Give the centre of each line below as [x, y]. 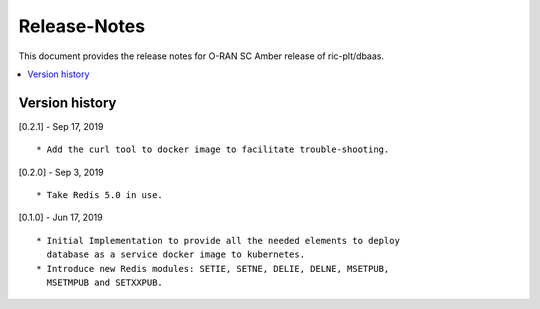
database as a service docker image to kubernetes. [175, 254]
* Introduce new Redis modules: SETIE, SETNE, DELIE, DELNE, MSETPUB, [213, 268]
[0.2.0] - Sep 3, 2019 [61, 172]
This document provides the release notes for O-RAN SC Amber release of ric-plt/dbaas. [201, 56]
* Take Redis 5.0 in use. [100, 195]
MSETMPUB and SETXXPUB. [105, 282]
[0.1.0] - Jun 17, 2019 [61, 217]
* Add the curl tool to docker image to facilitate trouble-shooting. [213, 149]
